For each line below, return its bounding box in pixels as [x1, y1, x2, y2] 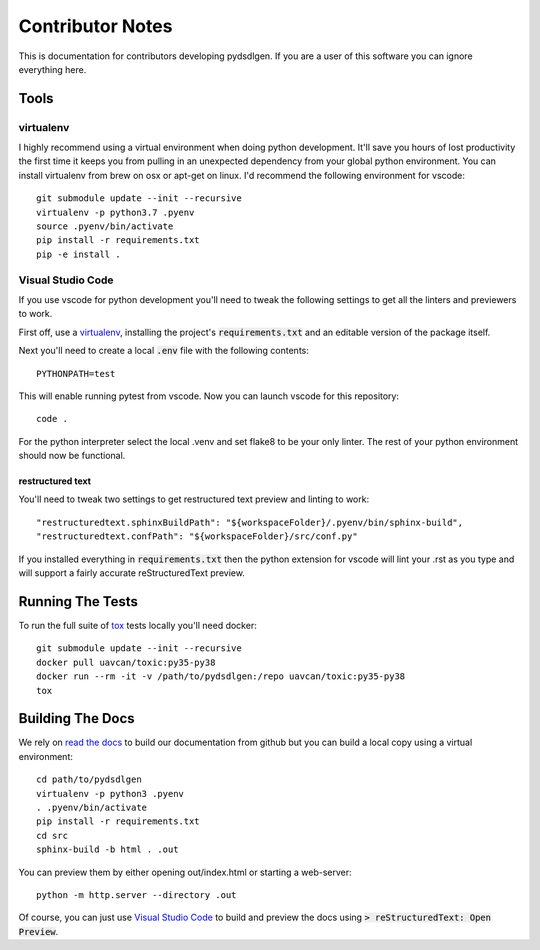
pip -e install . [36, 248, 121, 260]
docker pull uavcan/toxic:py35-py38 [36, 656, 216, 668]
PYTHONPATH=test [36, 368, 116, 379]
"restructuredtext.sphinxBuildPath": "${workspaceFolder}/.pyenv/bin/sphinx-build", [36, 516, 464, 528]
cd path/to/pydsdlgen [36, 774, 142, 785]
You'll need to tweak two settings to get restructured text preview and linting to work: [18, 493, 370, 505]
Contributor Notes [18, 15, 173, 37]
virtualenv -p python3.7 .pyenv [36, 206, 195, 218]
